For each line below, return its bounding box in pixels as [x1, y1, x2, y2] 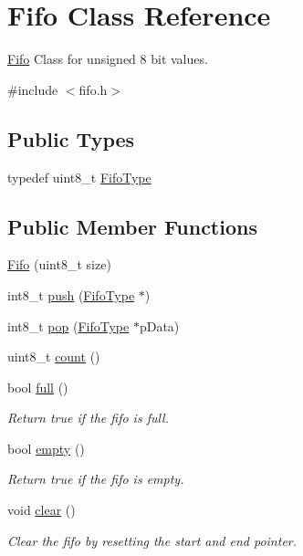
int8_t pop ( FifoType [7, 316, 130, 335]
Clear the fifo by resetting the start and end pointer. [7, 530, 298, 550]
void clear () [7, 500, 76, 519]
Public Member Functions [7, 212, 257, 240]
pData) [139, 316, 180, 335]
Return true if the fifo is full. [7, 408, 170, 427]
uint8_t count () [7, 347, 100, 366]
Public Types [7, 124, 135, 152]
